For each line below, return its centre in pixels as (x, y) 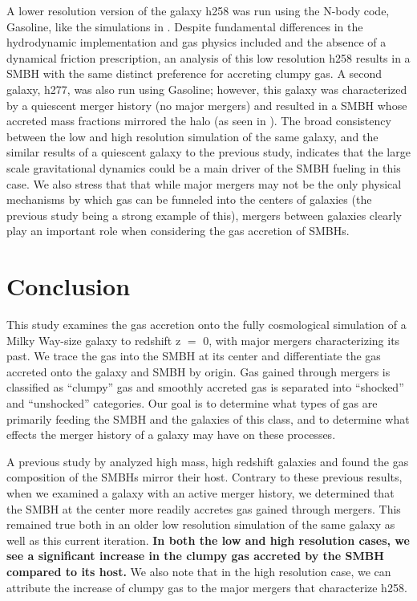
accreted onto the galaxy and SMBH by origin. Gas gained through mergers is (198, 371)
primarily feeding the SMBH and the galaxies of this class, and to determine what (208, 418)
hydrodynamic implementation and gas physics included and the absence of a (196, 42)
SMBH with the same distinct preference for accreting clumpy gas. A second (194, 73)
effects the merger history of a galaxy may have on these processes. (171, 435)
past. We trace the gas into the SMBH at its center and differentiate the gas (194, 356)
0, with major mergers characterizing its (302, 340)
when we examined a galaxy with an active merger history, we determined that (200, 492)
